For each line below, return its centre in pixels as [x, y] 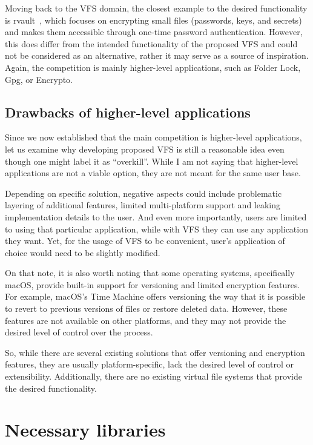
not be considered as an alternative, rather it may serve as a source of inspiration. [157, 55]
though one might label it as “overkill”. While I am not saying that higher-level [152, 161]
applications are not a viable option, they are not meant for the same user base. [153, 173]
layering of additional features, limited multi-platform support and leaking [143, 205]
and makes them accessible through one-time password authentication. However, [154, 32]
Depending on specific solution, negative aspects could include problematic [143, 193]
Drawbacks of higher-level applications [128, 112]
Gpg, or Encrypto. [39, 79]
